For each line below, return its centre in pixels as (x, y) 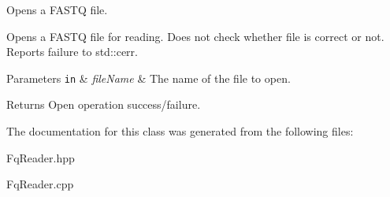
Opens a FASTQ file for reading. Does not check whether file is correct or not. (195, 36)
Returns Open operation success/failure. (104, 104)
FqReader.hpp (41, 157)
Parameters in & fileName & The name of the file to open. (149, 78)
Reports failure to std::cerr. (72, 52)
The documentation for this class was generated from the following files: (180, 131)
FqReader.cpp (40, 184)
